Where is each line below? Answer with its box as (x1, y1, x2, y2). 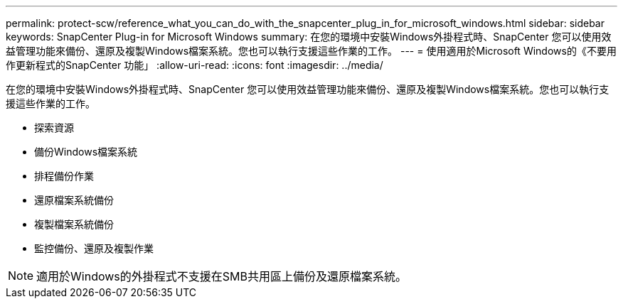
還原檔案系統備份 (34, 194, 114, 206)
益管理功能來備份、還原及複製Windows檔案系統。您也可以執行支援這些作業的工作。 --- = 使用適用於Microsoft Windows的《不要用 (6, 45, 617, 57)
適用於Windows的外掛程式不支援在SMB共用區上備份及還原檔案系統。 (36, 269, 407, 283)
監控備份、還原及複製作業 (34, 242, 154, 254)
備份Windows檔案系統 (34, 146, 138, 158)
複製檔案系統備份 (34, 218, 114, 230)
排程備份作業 (34, 170, 94, 182)
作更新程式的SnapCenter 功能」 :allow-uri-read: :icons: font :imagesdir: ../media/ (6, 59, 383, 71)
